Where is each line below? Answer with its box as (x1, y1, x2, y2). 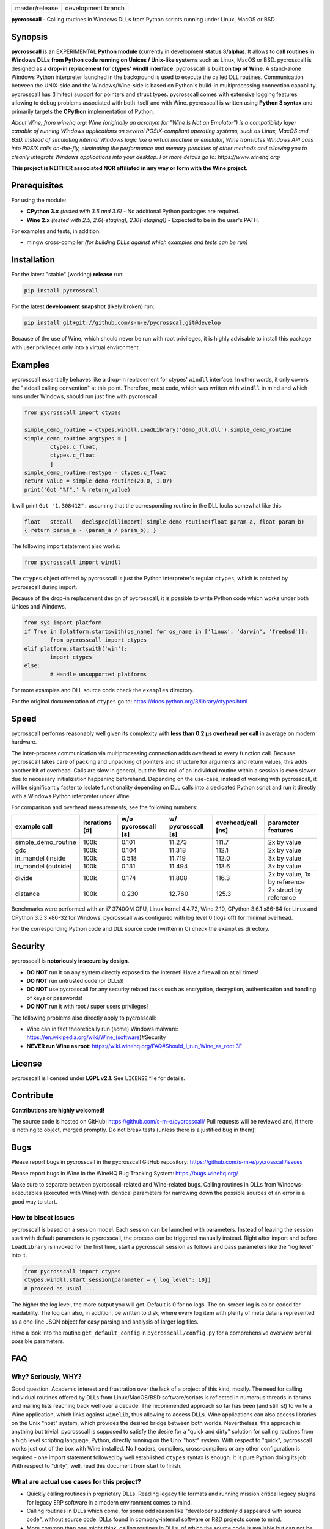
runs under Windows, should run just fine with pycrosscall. (11, 393, 159, 400)
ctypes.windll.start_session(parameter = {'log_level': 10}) (24, 1276, 211, 1284)
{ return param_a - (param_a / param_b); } (24, 527, 157, 534)
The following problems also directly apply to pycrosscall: (11, 1014, 156, 1021)
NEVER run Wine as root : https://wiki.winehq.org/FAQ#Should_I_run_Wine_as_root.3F (26, 1042, 243, 1050)
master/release (15, 4, 59, 12)
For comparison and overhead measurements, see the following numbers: (11, 804, 198, 811)
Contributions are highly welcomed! (11, 1106, 105, 1114)
